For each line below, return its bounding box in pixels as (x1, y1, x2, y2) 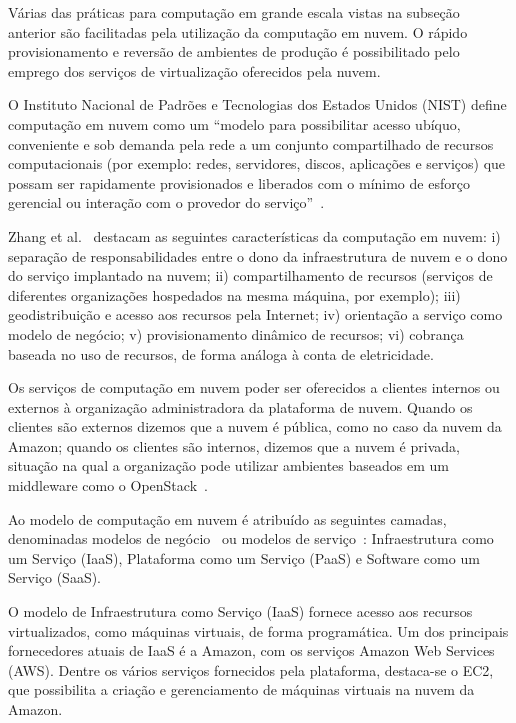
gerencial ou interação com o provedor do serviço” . (8, 192, 325, 213)
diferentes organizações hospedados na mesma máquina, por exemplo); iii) (8, 284, 461, 305)
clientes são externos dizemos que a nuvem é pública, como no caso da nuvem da (8, 416, 502, 437)
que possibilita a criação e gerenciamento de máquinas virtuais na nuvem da (8, 679, 475, 700)
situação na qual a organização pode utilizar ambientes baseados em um (8, 455, 449, 476)
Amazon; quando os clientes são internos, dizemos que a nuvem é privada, (8, 435, 460, 456)
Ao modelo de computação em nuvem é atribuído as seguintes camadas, (8, 508, 447, 529)
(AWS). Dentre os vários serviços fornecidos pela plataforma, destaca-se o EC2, (8, 659, 494, 680)
